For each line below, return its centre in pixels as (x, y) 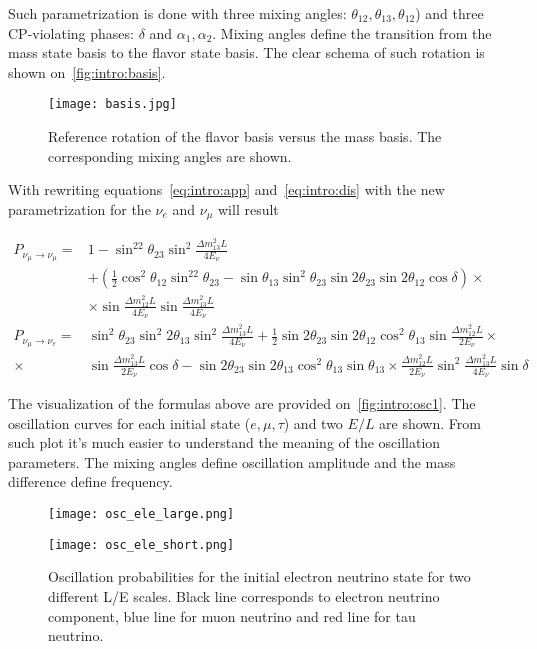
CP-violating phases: (71, 32)
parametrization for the (79, 208)
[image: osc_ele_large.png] (141, 514)
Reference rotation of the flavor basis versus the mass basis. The (245, 136)
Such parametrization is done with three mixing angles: (177, 13)
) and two (313, 422)
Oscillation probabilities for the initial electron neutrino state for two (259, 576)
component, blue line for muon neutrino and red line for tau (232, 615)
